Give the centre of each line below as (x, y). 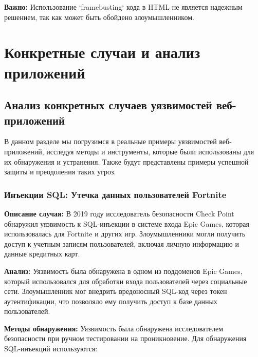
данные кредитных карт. (42, 254)
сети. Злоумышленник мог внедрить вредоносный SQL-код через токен (116, 291)
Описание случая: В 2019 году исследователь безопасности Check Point (119, 213)
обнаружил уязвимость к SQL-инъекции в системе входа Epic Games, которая (127, 223)
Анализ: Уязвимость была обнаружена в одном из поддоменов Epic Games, (123, 271)
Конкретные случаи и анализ (102, 52)
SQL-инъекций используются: (51, 349)
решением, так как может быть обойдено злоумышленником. (99, 17)
